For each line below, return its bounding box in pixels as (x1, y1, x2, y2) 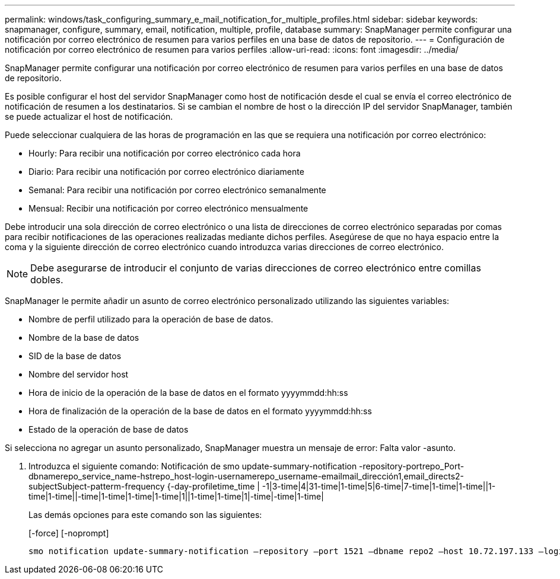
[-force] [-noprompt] (28, 528, 109, 538)
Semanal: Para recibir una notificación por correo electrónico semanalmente (28, 185, 326, 195)
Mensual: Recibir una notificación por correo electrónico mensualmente (28, 203, 308, 213)
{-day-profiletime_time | (167, 481, 260, 491)
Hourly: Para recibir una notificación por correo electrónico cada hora (28, 148, 301, 158)
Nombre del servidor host (28, 369, 129, 379)
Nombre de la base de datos (28, 332, 139, 343)
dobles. (30, 274, 63, 286)
